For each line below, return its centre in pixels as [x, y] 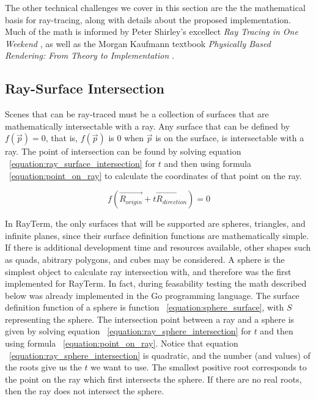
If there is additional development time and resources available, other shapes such [158, 247]
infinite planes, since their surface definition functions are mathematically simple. [157, 235]
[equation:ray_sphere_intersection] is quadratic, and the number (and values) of [160, 355]
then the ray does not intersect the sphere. [85, 391]
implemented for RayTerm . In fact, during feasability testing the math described [156, 283]
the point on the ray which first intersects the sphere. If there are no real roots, [153, 379]
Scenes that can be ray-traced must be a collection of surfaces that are [137, 114]
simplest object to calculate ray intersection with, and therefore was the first [148, 271]
